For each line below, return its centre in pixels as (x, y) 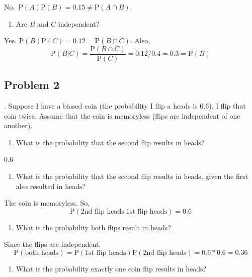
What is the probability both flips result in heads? (93, 227)
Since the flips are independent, (53, 244)
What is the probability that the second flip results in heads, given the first (132, 176)
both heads (42, 253)
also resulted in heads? (51, 186)
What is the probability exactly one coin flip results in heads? (111, 268)
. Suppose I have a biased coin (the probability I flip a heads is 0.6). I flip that (125, 106)
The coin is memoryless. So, (47, 203)
